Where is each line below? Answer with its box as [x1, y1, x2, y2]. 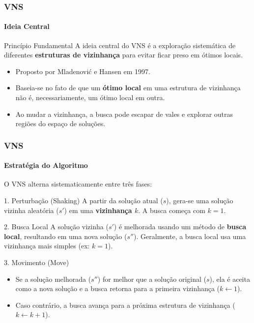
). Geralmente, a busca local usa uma [134, 231, 246, 241]
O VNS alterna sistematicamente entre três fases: [4, 179, 152, 189]
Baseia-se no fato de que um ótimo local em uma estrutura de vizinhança [15, 82, 241, 93]
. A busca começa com [138, 205, 205, 215]
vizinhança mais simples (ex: [4, 241, 90, 251]
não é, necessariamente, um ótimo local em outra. [15, 92, 165, 103]
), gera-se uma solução [166, 195, 233, 206]
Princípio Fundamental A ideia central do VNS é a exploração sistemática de [4, 40, 236, 50]
